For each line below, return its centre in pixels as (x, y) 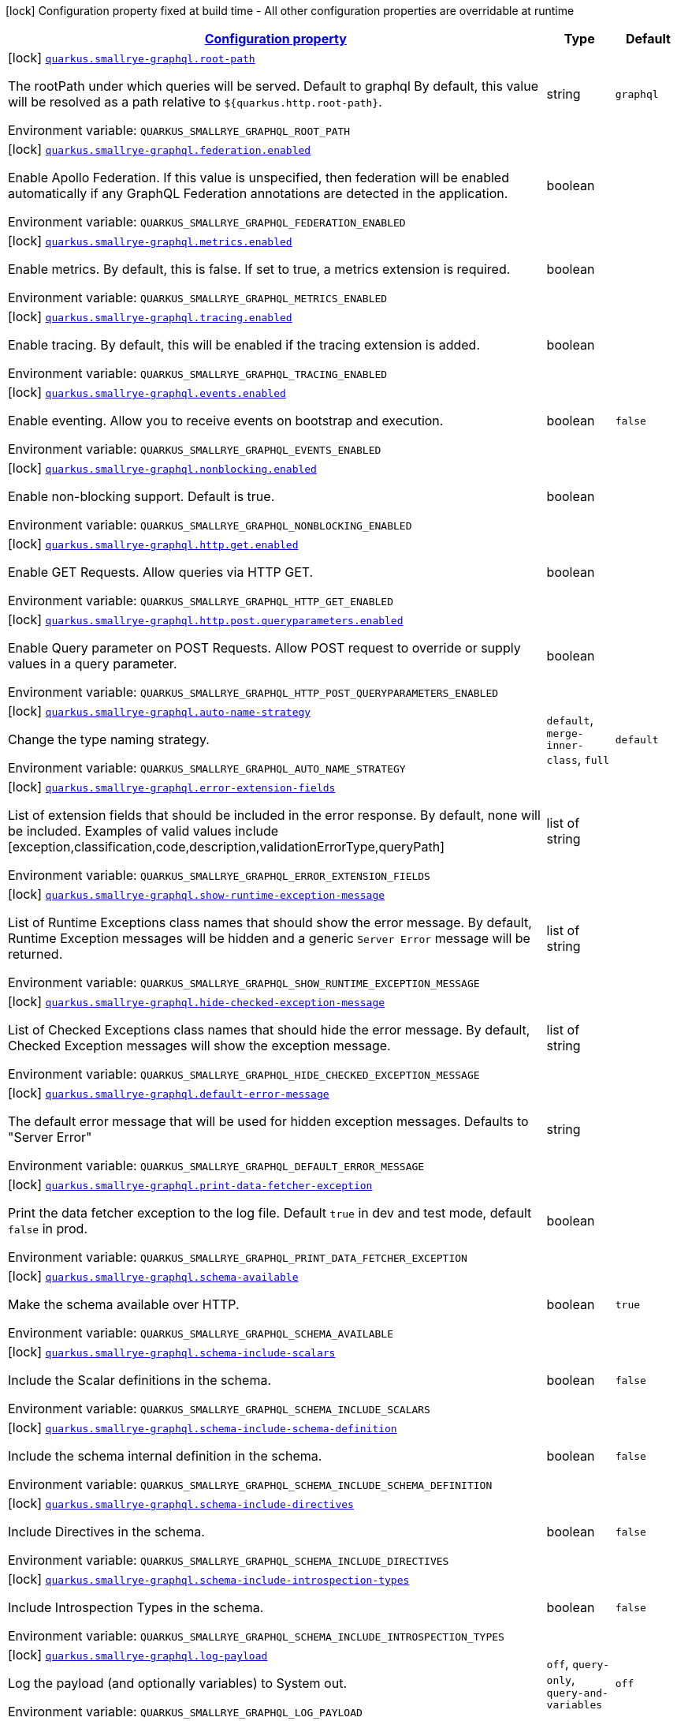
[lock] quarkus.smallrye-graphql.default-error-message (169, 1093)
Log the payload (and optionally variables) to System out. (177, 1683)
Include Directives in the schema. (106, 1532)
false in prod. (48, 1229)
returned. (35, 954)
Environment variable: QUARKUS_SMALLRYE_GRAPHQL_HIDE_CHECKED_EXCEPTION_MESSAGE (244, 1074)
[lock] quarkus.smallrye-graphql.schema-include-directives (181, 1503)
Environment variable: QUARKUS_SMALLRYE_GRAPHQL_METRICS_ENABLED (198, 297)
